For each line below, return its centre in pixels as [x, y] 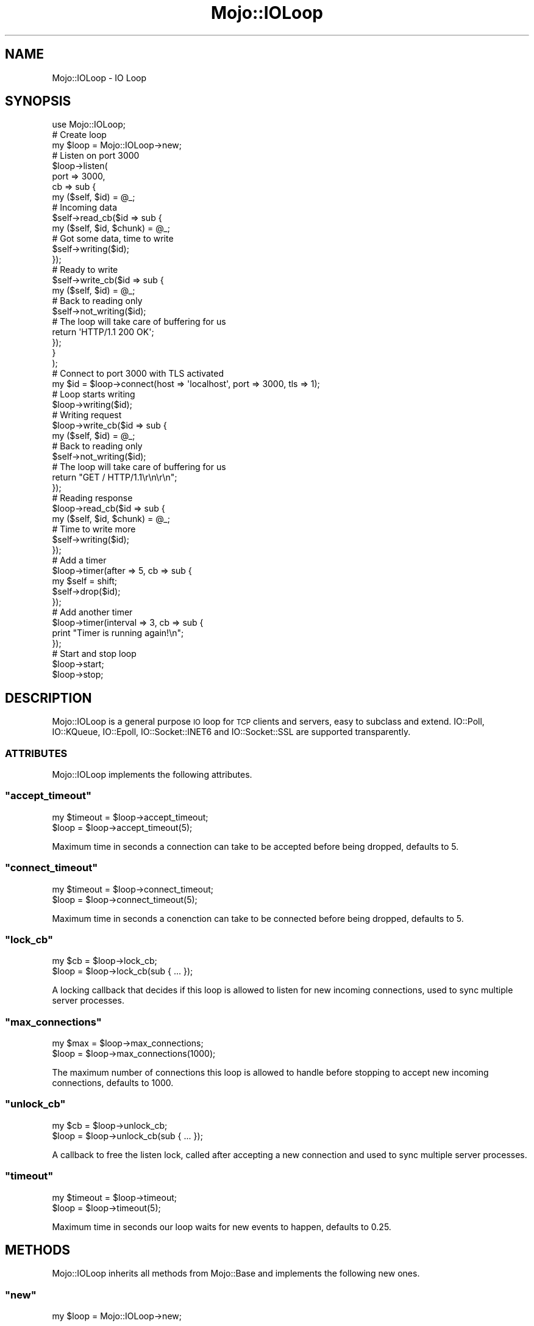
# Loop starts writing [94, 394]
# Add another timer [92, 612]
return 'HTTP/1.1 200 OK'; [103, 332]
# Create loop [79, 135]
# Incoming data [85, 208]
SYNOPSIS [38, 101]
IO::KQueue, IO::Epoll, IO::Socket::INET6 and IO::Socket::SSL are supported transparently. [231, 732]
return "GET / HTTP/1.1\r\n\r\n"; [115, 477]
